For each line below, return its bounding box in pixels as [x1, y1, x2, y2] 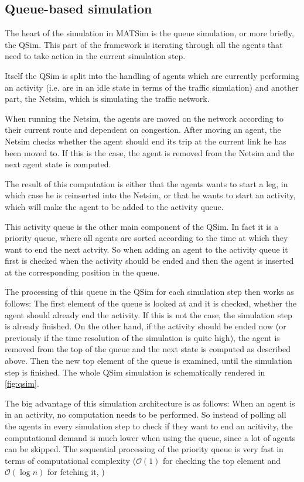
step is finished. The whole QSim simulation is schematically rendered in [5, 366, 265, 378]
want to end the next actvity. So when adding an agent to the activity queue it [5, 243, 288, 255]
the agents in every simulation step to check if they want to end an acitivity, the [5, 420, 293, 432]
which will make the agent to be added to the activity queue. [5, 200, 224, 212]
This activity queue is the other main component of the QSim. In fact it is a [5, 220, 279, 232]
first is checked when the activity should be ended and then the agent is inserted [5, 254, 294, 267]
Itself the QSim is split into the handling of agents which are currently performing [5, 69, 299, 81]
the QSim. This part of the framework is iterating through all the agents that [5, 38, 283, 50]
